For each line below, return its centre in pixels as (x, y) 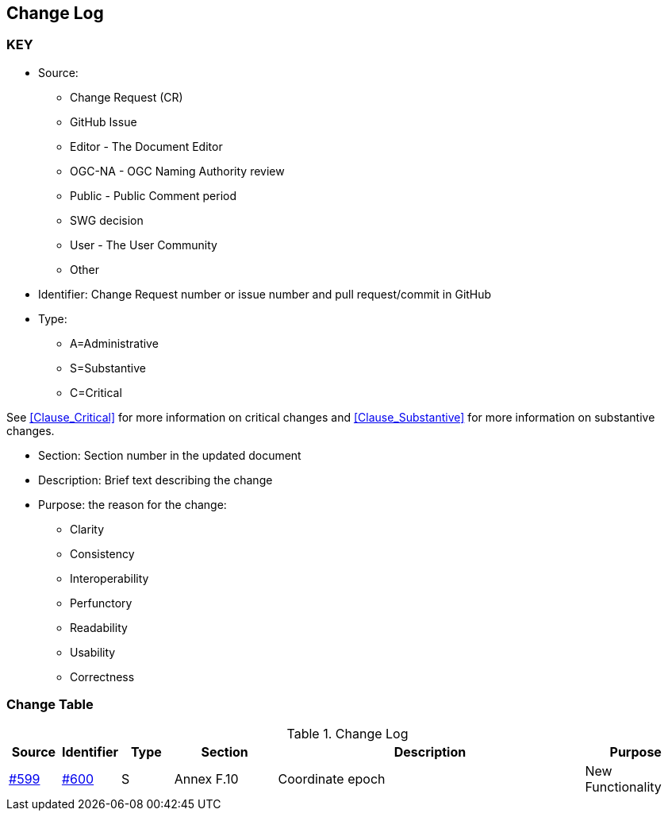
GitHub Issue (104, 121)
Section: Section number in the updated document (170, 455)
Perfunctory (101, 603)
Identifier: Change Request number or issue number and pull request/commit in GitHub (265, 294)
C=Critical (96, 392)
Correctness (102, 676)
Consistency (102, 553)
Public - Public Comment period (153, 195)
